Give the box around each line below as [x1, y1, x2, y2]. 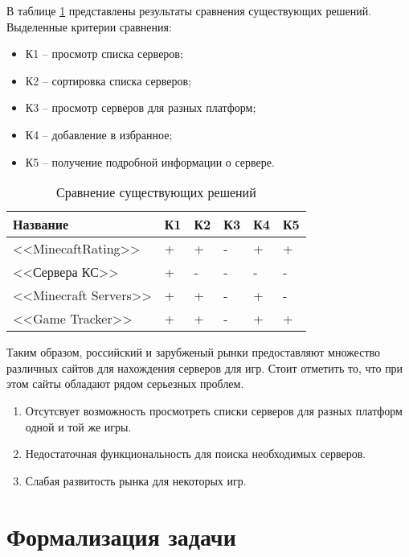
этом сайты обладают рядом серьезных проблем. [6, 375, 244, 392]
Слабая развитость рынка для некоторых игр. [25, 472, 247, 489]
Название [13, 215, 69, 234]
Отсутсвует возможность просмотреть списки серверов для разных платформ [25, 402, 403, 419]
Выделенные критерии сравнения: [6, 18, 172, 35]
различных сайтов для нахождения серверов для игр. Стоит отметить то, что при [6, 359, 403, 376]
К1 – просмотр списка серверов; [25, 45, 183, 62]
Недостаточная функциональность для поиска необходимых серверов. [25, 445, 366, 462]
